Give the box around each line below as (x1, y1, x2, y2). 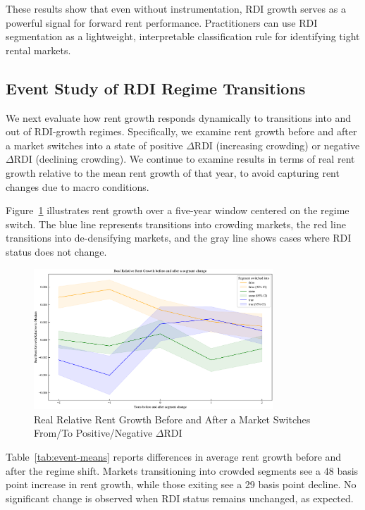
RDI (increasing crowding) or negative (194, 137, 360, 152)
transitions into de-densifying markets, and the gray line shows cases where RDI (6, 230, 352, 245)
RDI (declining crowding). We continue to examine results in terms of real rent (13, 151, 355, 166)
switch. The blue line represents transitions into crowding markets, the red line (6, 216, 346, 231)
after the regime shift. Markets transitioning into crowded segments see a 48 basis (6, 463, 359, 478)
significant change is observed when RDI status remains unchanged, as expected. (6, 490, 354, 505)
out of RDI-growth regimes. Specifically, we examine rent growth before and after (6, 124, 357, 139)
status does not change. (6, 244, 107, 259)
